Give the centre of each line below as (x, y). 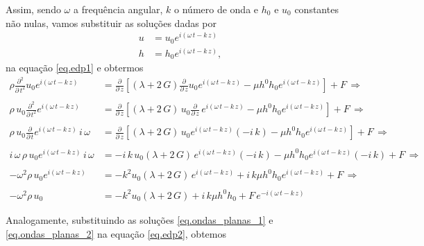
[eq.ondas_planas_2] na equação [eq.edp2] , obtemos (116, 233)
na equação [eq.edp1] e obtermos (75, 68)
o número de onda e (217, 9)
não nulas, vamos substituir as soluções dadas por (111, 23)
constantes (316, 9)
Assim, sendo (33, 9)
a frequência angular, (118, 9)
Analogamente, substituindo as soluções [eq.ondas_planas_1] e (139, 219)
